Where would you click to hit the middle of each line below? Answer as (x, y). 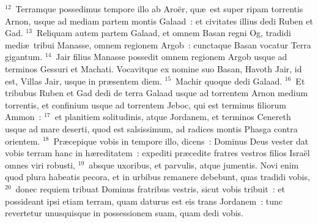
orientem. (23, 141)
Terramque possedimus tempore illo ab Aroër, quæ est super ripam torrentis (159, 9)
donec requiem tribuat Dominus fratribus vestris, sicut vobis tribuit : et (150, 188)
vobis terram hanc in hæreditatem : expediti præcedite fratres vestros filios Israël (157, 153)
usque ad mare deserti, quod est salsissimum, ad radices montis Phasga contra (151, 128)
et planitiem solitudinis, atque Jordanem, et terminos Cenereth (173, 117)
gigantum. (24, 57)
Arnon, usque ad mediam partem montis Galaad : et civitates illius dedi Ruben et (159, 21)
